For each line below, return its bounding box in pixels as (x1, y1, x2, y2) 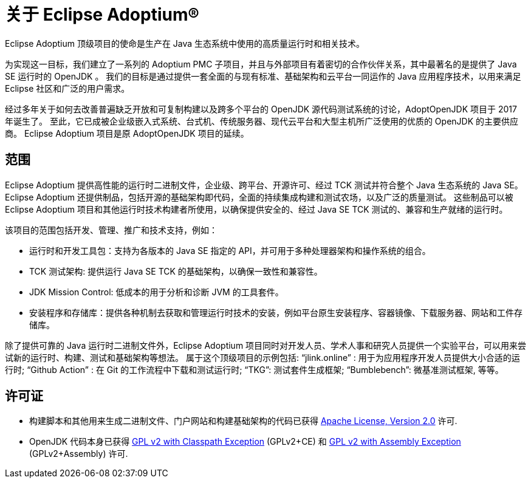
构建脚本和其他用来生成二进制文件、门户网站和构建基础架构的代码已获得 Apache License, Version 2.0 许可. (29, 416, 457, 426)
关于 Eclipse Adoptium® (5, 4, 199, 25)
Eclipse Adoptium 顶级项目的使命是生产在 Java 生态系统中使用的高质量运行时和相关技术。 (5, 38, 365, 49)
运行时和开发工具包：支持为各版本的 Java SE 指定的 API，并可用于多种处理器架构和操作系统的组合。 (29, 245, 431, 256)
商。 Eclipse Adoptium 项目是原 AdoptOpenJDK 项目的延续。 (5, 128, 249, 139)
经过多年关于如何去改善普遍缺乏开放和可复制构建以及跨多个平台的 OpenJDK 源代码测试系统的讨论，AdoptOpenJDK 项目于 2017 (5, 103, 517, 114)
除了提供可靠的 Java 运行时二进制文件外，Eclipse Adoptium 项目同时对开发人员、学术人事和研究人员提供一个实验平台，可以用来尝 (5, 340, 527, 351)
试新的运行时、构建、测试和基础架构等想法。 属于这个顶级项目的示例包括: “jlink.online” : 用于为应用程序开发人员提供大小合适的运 (5, 352, 520, 363)
